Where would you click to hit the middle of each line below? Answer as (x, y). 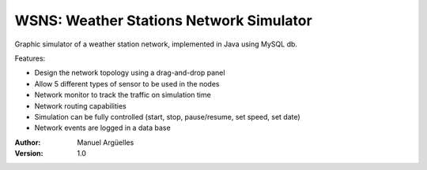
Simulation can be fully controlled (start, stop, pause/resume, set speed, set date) (167, 116)
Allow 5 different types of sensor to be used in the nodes (127, 83)
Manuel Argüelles (106, 142)
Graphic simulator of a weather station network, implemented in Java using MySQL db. (156, 44)
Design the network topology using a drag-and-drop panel (130, 73)
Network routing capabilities (80, 105)
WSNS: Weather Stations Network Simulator (163, 20)
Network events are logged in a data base (102, 128)
